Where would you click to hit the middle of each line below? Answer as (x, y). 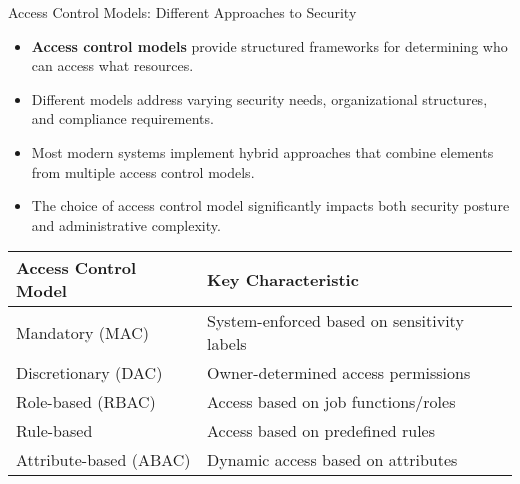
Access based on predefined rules (321, 431)
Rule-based (54, 431)
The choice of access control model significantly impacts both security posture (270, 205)
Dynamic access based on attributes (332, 460)
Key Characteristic (283, 279)
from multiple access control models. (143, 171)
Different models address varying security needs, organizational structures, (259, 98)
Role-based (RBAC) (86, 402)
